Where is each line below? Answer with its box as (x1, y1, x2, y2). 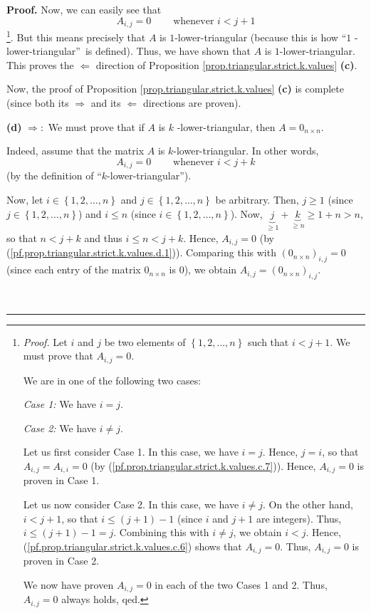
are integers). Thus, (256, 510, 342, 525)
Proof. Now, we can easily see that (6, 2, 162, 16)
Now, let (6, 192, 43, 206)
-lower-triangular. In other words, (173, 143, 319, 158)
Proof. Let (23, 334, 68, 349)
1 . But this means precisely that (6, 28, 146, 44)
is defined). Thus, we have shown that (85, 43, 251, 58)
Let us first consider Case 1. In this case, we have (23, 444, 239, 459)
